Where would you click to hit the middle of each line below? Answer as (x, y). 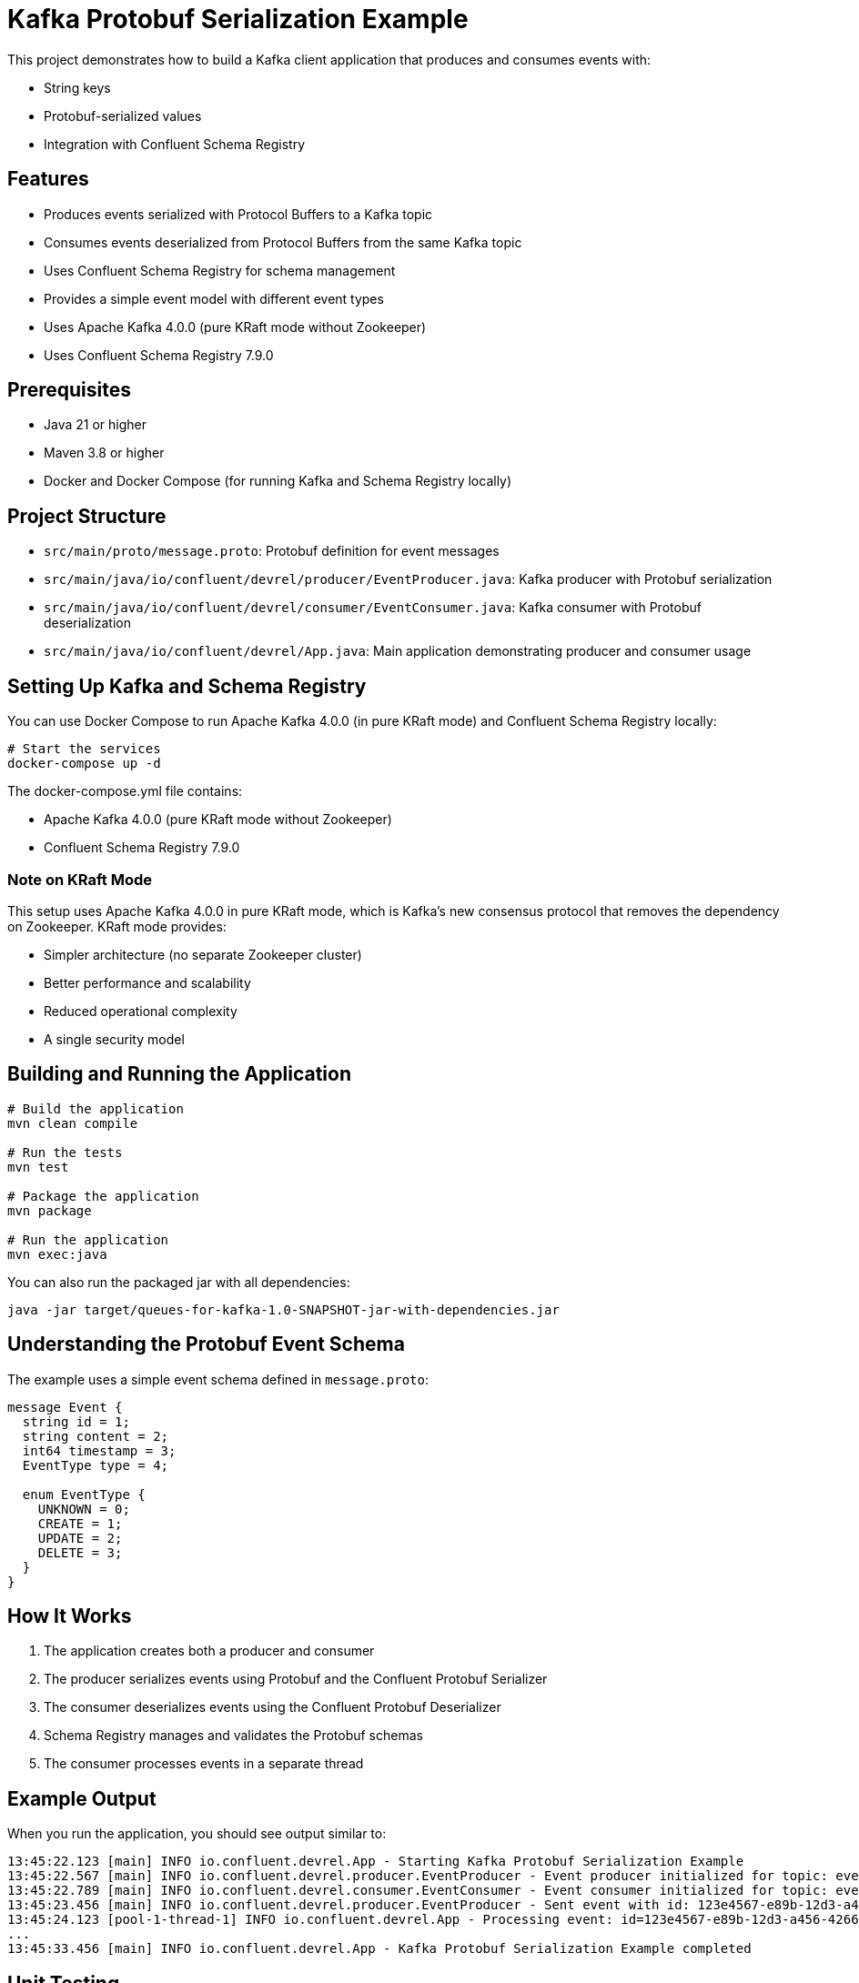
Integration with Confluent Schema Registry (175, 144)
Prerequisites (69, 390)
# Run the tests (65, 1152)
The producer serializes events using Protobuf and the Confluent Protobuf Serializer (296, 1679)
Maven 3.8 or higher (104, 453)
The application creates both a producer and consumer (209, 1651)
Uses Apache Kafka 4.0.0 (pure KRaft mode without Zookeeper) (235, 327)
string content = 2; (96, 1436)
